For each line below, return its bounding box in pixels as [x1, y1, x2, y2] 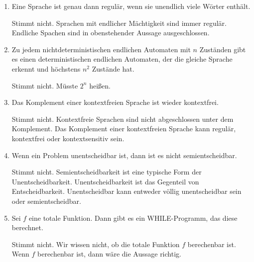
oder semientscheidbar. [11, 195, 81, 206]
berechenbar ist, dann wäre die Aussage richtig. [37, 249, 181, 259]
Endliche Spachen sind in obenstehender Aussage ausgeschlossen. [11, 27, 210, 38]
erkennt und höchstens [11, 63, 81, 74]
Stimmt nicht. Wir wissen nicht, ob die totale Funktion [11, 239, 180, 249]
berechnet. [11, 222, 43, 233]
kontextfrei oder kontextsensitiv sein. [11, 133, 125, 143]
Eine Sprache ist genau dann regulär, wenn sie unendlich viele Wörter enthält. [11, 1, 251, 11]
